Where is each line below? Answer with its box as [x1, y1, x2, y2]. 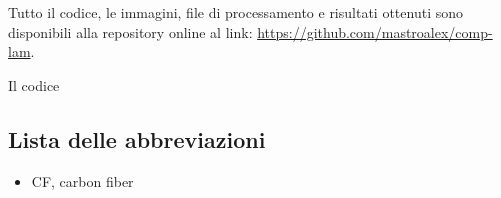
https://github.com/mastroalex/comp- [257, 21, 493, 42]
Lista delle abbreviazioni [8, 123, 266, 154]
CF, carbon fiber [31, 170, 134, 191]
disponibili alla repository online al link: [8, 21, 253, 42]
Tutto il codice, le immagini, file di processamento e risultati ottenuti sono [8, 2, 463, 22]
